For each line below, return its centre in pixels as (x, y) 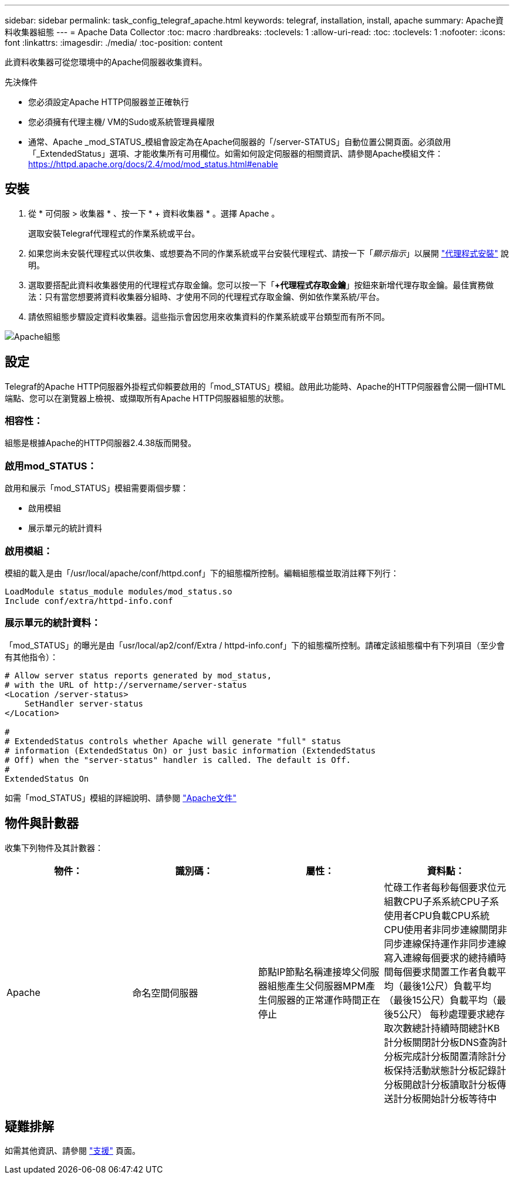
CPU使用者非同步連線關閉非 (446, 929)
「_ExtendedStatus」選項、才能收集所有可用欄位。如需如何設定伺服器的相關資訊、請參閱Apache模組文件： (236, 153)
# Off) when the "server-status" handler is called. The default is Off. (178, 760)
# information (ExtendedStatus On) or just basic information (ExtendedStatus (190, 750)
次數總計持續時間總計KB (447, 1028)
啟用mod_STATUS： (51, 466)
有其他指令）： (31, 657)
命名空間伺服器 (165, 993)
